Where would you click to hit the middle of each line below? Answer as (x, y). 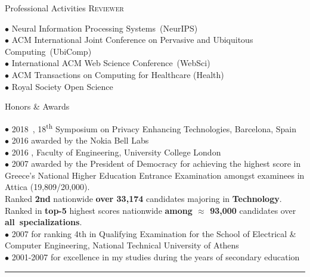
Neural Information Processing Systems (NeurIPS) (105, 28)
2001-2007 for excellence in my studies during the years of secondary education (156, 256)
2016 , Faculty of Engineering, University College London (116, 152)
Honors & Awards (37, 106)
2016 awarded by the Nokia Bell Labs (80, 140)
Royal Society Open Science (62, 86)
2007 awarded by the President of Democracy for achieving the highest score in (156, 164)
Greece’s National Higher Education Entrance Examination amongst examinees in (155, 175)
